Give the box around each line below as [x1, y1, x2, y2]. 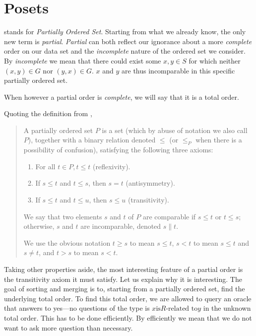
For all [35, 161, 56, 171]
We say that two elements [23, 211, 102, 221]
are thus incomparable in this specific [122, 65, 235, 75]
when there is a [195, 134, 242, 145]
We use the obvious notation [23, 237, 111, 248]
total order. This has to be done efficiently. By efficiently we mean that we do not [4, 312, 252, 323]
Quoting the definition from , [4, 108, 92, 119]
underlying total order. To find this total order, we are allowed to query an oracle [4, 293, 252, 303]
